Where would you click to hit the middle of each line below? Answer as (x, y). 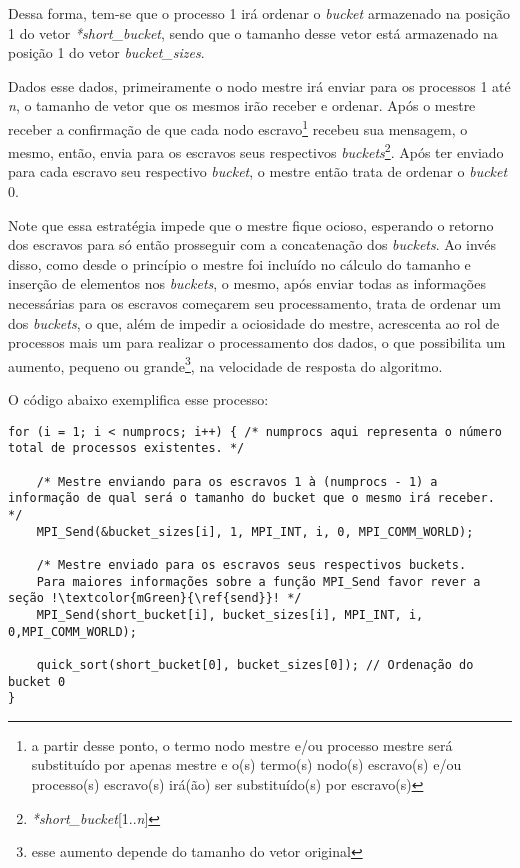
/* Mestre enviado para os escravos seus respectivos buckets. (251, 564)
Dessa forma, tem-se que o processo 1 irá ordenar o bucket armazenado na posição (259, 13)
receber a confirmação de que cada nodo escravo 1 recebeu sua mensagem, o (238, 127)
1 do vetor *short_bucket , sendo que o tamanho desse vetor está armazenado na (253, 32)
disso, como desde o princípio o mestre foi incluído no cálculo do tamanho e (239, 263)
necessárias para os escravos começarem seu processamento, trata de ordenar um (254, 303)
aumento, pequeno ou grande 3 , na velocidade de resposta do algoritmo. (225, 364)
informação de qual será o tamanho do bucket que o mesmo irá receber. (251, 498)
